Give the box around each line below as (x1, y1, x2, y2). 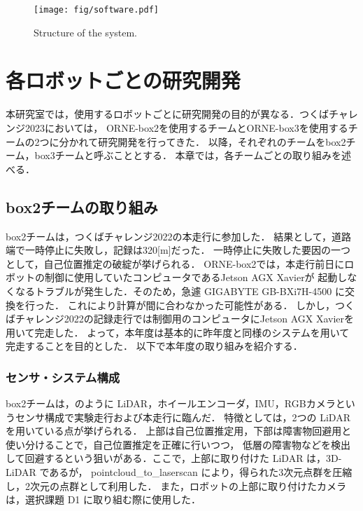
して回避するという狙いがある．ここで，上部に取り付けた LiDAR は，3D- (6, 451, 342, 465)
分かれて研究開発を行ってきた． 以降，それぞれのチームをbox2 (59, 134, 346, 149)
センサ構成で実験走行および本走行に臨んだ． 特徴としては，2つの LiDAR (15, 409, 350, 424)
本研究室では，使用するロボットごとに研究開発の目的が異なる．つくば (6, 107, 329, 121)
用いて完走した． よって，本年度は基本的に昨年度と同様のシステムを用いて (6, 325, 350, 339)
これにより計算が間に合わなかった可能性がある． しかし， (67, 297, 336, 312)
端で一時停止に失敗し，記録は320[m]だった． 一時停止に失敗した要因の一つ (6, 243, 351, 257)
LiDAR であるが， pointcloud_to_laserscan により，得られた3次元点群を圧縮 (6, 465, 353, 479)
